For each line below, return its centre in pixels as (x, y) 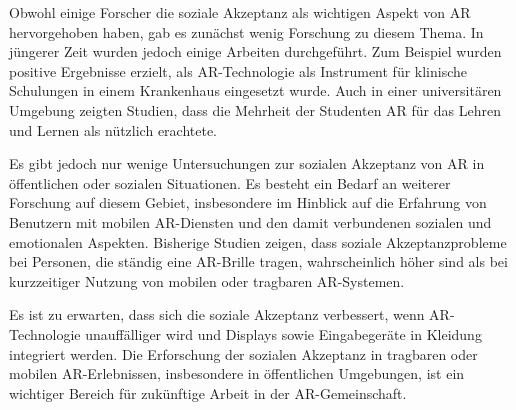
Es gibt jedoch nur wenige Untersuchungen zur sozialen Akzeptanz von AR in (247, 163)
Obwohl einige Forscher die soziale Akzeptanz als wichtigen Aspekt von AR (240, 12)
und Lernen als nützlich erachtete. (113, 129)
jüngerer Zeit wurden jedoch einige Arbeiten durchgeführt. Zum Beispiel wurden (255, 51)
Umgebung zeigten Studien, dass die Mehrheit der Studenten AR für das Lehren (255, 109)
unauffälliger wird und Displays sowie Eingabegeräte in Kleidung (283, 333)
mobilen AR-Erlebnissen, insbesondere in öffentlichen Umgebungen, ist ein (237, 373)
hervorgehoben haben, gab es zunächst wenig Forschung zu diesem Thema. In (246, 31)
